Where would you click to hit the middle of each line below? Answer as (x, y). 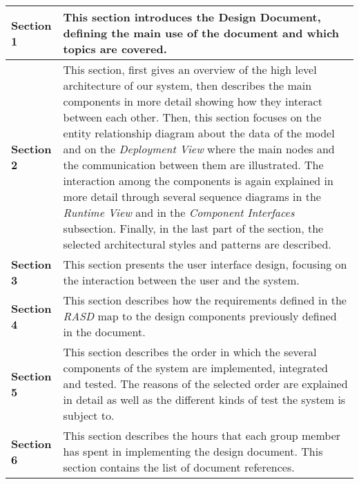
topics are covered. (115, 49)
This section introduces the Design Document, (192, 17)
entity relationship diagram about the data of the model (199, 133)
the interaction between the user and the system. (181, 280)
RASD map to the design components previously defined (200, 316)
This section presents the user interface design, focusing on (205, 264)
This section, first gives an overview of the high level (190, 69)
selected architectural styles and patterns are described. (197, 244)
